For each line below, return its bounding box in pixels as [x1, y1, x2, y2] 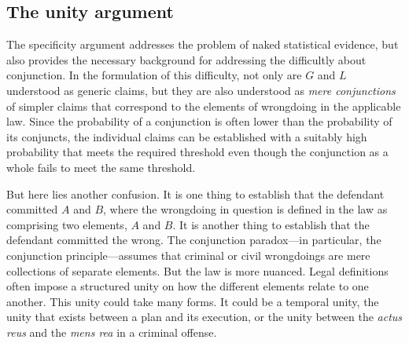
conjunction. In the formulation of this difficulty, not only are [6, 67, 302, 83]
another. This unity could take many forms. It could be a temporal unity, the [6, 293, 379, 309]
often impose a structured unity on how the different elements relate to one [6, 278, 369, 294]
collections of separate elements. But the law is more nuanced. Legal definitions [6, 262, 389, 279]
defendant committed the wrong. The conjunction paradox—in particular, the [6, 232, 381, 248]
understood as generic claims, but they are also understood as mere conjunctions [6, 82, 396, 98]
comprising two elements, [6, 216, 127, 232]
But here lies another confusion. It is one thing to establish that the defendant [6, 185, 385, 202]
